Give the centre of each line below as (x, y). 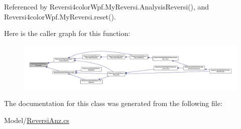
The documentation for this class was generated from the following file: (113, 103)
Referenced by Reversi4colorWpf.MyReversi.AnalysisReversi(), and (107, 6)
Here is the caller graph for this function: (67, 33)
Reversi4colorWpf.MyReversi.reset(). (60, 16)
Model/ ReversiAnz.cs (37, 120)
